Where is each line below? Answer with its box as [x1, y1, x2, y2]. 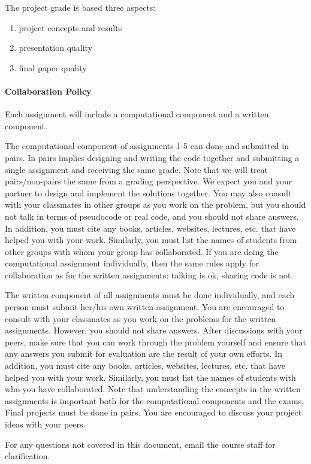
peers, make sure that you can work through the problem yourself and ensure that [5, 335, 307, 348]
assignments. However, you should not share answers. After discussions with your [5, 324, 303, 336]
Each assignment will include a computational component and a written [5, 108, 269, 120]
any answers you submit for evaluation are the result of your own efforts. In [5, 347, 282, 360]
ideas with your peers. [5, 418, 86, 430]
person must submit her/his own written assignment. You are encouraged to [5, 301, 285, 313]
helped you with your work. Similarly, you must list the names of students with [5, 371, 296, 383]
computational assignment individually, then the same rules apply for [5, 257, 259, 269]
